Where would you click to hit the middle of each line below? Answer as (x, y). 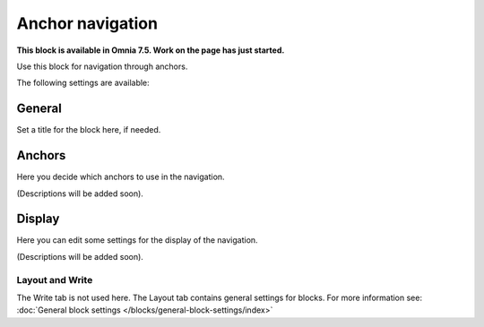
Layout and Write (55, 280)
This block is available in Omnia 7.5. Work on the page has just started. (151, 50)
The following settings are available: (83, 83)
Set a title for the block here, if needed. (89, 130)
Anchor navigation (87, 23)
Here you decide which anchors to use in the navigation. (121, 177)
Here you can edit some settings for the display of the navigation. (138, 240)
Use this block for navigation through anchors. (102, 66)
